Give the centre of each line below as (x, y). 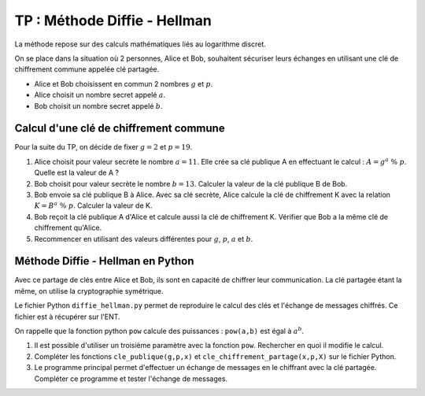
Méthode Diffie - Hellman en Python (104, 261)
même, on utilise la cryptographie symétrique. (89, 291)
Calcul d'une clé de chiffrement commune (120, 129)
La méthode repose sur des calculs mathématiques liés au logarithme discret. (140, 44)
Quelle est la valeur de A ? (77, 172)
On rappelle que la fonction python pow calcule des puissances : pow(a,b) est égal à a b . (159, 330)
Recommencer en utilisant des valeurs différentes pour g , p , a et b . (144, 239)
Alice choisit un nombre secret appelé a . (100, 95)
